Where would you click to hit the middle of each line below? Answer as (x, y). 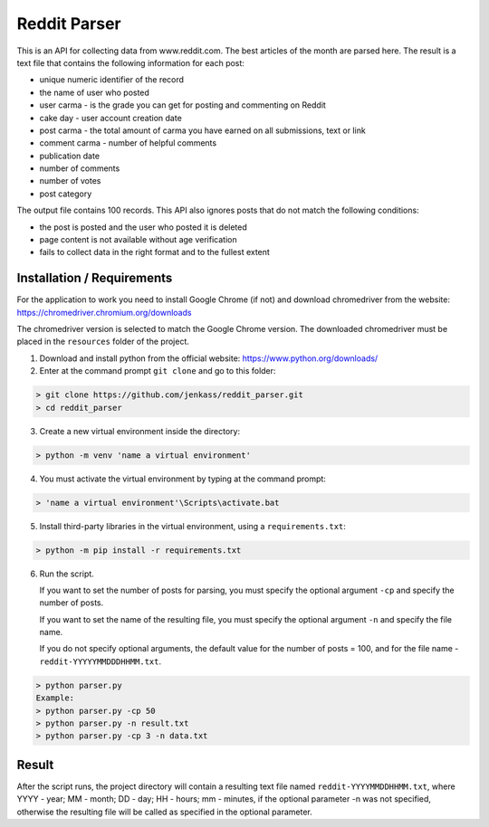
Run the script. (67, 574)
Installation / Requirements (95, 278)
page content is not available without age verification (138, 240)
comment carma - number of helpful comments (128, 143)
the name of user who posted (94, 92)
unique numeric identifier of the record (112, 80)
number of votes (70, 181)
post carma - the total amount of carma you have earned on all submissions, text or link (202, 130)
